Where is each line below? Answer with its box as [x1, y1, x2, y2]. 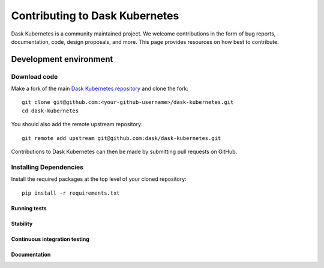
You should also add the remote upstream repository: [11, 121, 143, 128]
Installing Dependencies [11, 163, 84, 171]
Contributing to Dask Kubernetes [11, 9, 179, 22]
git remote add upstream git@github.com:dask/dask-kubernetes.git [22, 135, 221, 141]
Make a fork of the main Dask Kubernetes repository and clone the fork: [11, 85, 189, 93]
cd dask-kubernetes [22, 107, 79, 114]
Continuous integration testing [11, 235, 89, 243]
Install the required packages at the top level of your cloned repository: [11, 175, 187, 183]
